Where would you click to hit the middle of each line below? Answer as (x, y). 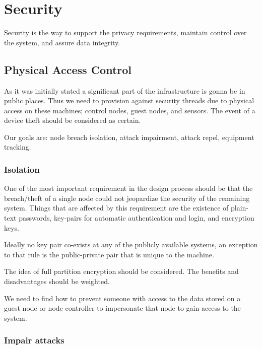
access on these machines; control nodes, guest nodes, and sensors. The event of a (130, 110)
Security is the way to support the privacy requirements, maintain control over (125, 32)
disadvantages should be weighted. (57, 281)
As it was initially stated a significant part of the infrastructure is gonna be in (125, 90)
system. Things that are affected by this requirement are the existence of (116, 208)
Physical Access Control (68, 69)
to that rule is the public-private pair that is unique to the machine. (109, 254)
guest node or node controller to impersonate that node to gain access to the (122, 308)
